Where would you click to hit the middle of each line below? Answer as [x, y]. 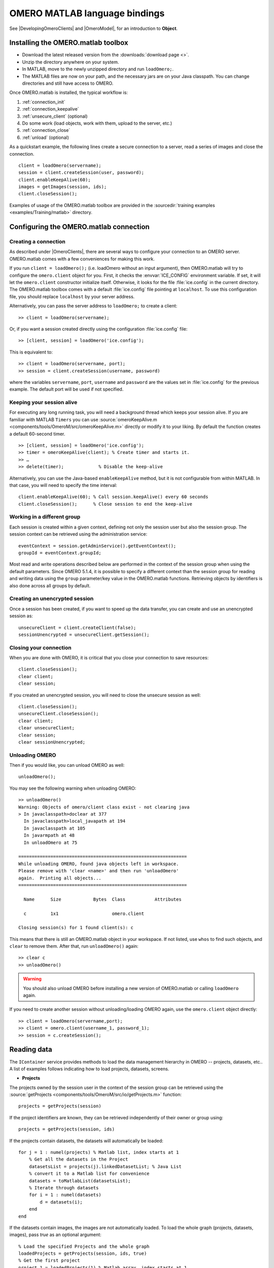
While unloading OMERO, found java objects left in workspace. [99, 864]
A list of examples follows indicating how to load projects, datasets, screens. [89, 1069]
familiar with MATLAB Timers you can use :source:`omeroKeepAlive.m [83, 419]
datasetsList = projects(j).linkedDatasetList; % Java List [105, 1166]
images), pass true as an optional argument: [55, 1235]
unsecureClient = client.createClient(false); [77, 627]
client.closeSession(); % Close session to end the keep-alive [105, 504]
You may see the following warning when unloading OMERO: [73, 788]
